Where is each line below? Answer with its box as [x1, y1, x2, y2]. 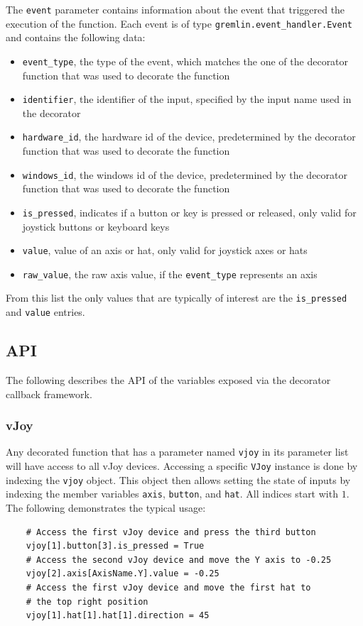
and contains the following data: [6, 30, 146, 45]
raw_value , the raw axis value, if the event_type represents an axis [22, 266, 318, 281]
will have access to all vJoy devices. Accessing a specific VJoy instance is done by [6, 458, 358, 473]
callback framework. [6, 386, 92, 401]
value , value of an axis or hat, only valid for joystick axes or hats [22, 243, 308, 258]
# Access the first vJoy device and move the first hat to [26, 582, 311, 593]
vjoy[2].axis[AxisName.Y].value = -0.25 [26, 569, 220, 579]
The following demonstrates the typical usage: [6, 500, 206, 515]
